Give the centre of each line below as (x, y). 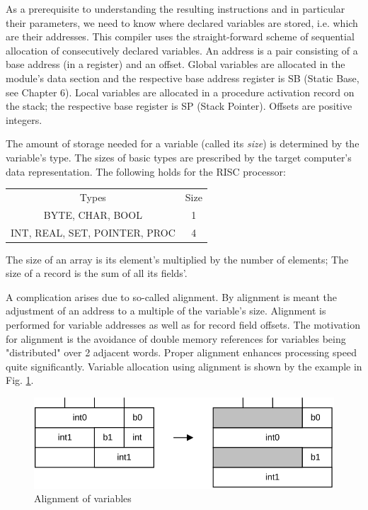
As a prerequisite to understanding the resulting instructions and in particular (176, 8)
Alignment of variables (83, 498)
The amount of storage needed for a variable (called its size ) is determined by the (183, 143)
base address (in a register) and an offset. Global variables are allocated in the (176, 64)
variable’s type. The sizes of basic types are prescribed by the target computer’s (179, 157)
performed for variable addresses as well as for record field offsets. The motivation (183, 325)
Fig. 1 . (20, 380)
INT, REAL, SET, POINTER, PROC (93, 232)
